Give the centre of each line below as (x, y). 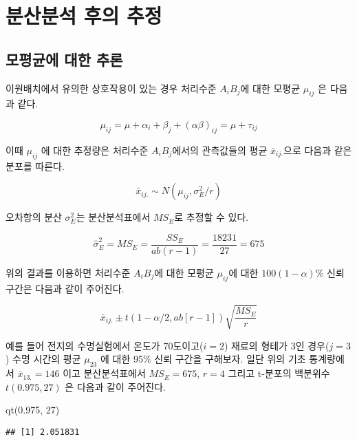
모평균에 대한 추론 (64, 59)
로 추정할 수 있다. (212, 217)
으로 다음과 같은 (318, 150)
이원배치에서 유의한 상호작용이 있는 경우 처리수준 (111, 88)
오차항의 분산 (34, 217)
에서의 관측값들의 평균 (220, 150)
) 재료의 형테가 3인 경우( (277, 345)
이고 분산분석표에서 (104, 373)
